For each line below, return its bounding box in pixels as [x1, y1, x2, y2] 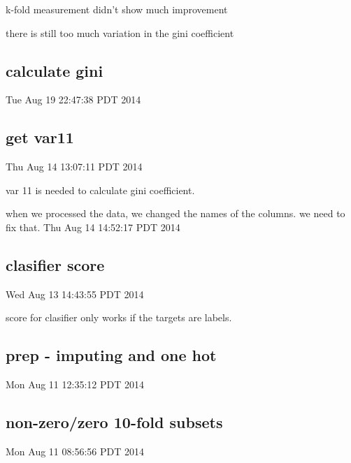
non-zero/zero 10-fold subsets [6, 411, 223, 433]
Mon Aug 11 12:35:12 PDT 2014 [6, 377, 144, 392]
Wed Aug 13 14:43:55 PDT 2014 [6, 286, 144, 301]
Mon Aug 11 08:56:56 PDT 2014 [6, 443, 144, 458]
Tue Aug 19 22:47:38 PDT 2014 [6, 92, 141, 107]
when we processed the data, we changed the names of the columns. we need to [6, 206, 345, 221]
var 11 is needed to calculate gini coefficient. [6, 182, 195, 197]
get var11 [6, 126, 74, 148]
